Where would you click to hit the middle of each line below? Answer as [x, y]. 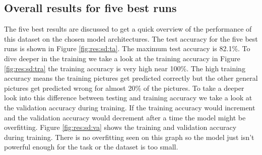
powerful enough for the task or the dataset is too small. [91, 147]
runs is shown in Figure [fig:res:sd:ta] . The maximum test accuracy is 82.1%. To [127, 48]
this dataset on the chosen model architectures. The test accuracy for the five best [131, 38]
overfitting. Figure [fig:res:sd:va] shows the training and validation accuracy [120, 127]
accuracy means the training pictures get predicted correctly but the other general [131, 78]
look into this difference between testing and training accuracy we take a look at [128, 98]
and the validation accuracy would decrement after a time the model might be [125, 117]
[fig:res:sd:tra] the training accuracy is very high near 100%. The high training [125, 68]
